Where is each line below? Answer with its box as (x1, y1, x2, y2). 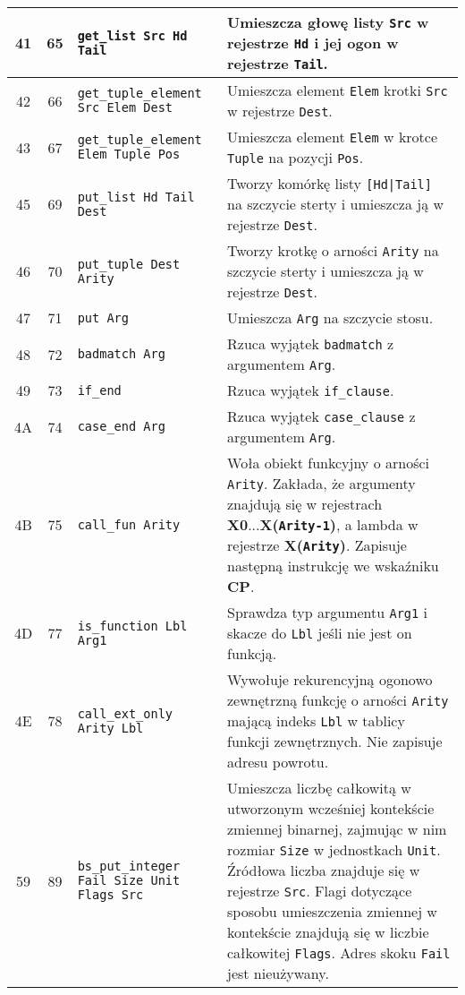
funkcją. (227, 643, 277, 664)
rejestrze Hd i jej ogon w (227, 32, 399, 53)
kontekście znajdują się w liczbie (227, 922, 429, 942)
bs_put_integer (77, 859, 181, 873)
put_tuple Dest (77, 256, 181, 271)
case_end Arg (77, 419, 165, 433)
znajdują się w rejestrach (227, 493, 383, 514)
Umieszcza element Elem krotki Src (227, 80, 448, 100)
